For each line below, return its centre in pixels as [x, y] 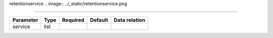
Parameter [25, 20]
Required [73, 20]
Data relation [130, 20]
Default [99, 20]
